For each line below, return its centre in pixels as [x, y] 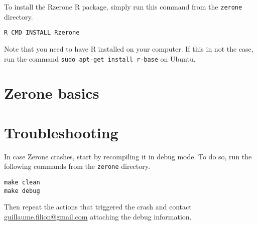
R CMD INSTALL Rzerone [42, 33]
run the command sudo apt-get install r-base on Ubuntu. [100, 58]
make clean [22, 182]
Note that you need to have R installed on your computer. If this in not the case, [129, 48]
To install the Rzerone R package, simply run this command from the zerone [123, 7]
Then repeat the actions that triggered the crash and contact [98, 207]
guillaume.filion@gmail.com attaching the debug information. [98, 216]
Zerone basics [52, 93]
